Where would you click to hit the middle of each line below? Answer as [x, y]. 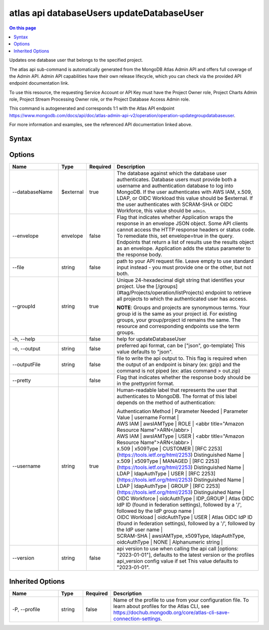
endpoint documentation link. [39, 83]
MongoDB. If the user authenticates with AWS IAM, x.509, [185, 192]
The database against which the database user [172, 173]
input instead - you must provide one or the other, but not [184, 268]
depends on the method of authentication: [166, 403]
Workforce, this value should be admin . [162, 211]
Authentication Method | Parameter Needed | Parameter [182, 411]
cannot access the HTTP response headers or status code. [186, 230]
